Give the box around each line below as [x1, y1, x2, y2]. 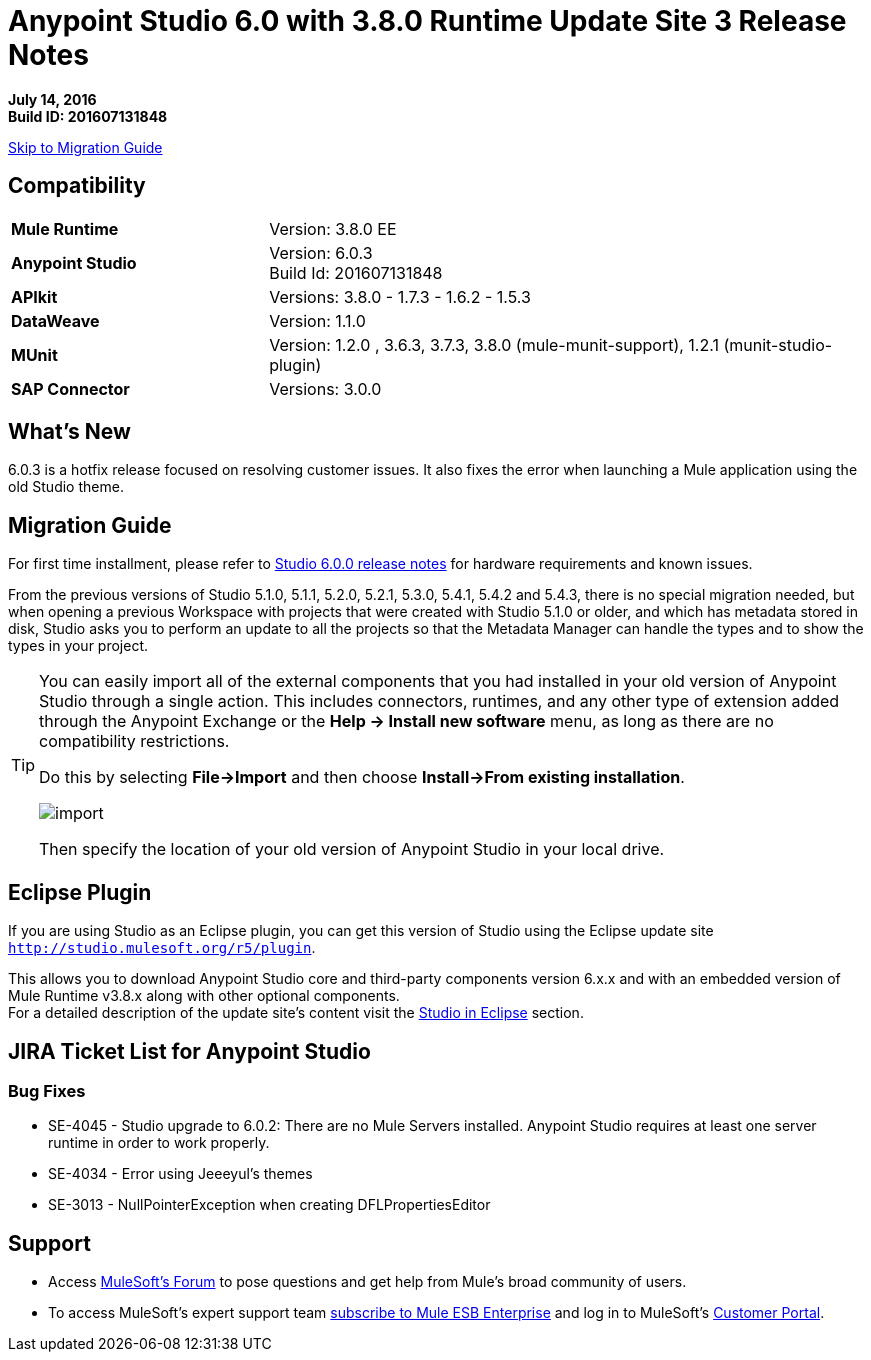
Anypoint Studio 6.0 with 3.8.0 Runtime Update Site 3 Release [8, 4, 847, 38]
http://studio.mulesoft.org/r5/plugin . [8, 939, 316, 957]
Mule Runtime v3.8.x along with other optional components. [8, 987, 400, 1005]
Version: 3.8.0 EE [269, 218, 397, 239]
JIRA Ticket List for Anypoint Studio [8, 1038, 371, 1064]
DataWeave [11, 310, 100, 331]
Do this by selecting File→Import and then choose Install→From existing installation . [39, 767, 685, 788]
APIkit [11, 286, 58, 307]
